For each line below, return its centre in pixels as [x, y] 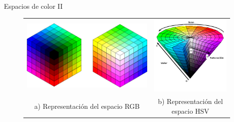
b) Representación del [191, 101]
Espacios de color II [33, 6]
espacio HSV [191, 111]
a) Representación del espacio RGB [87, 106]
